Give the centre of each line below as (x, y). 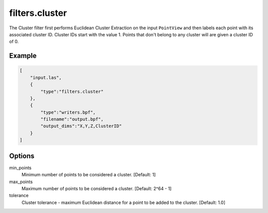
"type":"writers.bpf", (68, 112)
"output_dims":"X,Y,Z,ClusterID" (81, 126)
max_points (21, 182)
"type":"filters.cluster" (72, 91)
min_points (20, 168)
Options (22, 156)
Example (23, 56)
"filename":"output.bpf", (72, 119)
